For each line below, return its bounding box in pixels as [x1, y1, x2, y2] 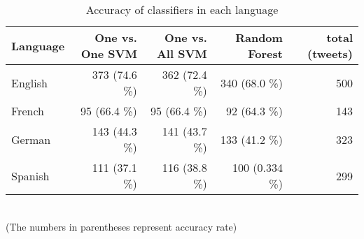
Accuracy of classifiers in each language [85, 1, 279, 17]
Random [235, 29, 283, 45]
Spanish [11, 167, 50, 184]
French [11, 103, 44, 119]
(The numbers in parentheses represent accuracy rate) [6, 219, 237, 233]
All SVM [156, 45, 207, 61]
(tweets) [307, 45, 353, 61]
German [11, 131, 51, 147]
